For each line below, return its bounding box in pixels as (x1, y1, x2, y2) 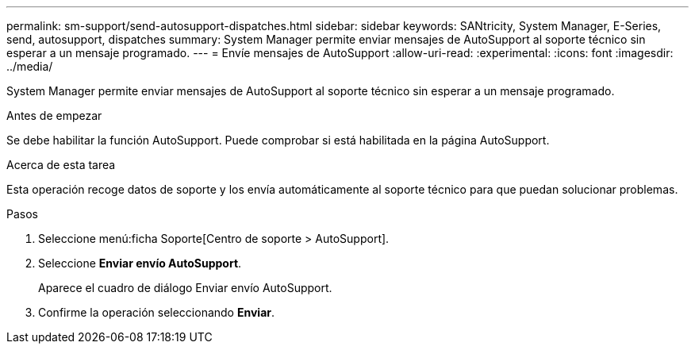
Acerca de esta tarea (6, 158, 116, 171)
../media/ (6, 60, 53, 73)
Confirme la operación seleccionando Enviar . (38, 306, 275, 319)
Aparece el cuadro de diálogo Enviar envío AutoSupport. (38, 281, 332, 294)
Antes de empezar (6, 109, 102, 122)
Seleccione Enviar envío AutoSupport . (38, 256, 242, 270)
